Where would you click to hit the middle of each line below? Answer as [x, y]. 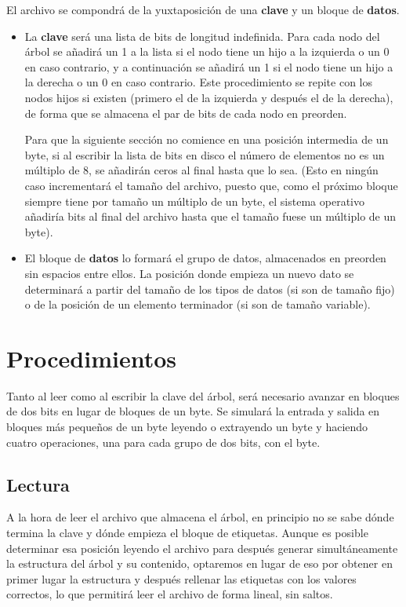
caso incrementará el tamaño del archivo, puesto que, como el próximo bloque [211, 185]
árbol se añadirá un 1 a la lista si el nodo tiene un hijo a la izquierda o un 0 [207, 51]
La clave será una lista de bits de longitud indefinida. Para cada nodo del [202, 36]
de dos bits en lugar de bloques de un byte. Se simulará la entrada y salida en [193, 411]
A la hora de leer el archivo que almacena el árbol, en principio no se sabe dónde [200, 517]
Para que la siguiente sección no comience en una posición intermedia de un [207, 139]
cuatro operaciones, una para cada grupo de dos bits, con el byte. [163, 442]
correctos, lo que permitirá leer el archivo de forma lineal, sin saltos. [170, 594]
